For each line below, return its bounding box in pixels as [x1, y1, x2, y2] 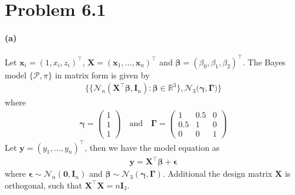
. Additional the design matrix [162, 167, 273, 180]
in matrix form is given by [55, 68, 150, 81]
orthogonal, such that [5, 179, 83, 191]
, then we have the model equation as [84, 141, 220, 153]
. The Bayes [242, 55, 286, 68]
